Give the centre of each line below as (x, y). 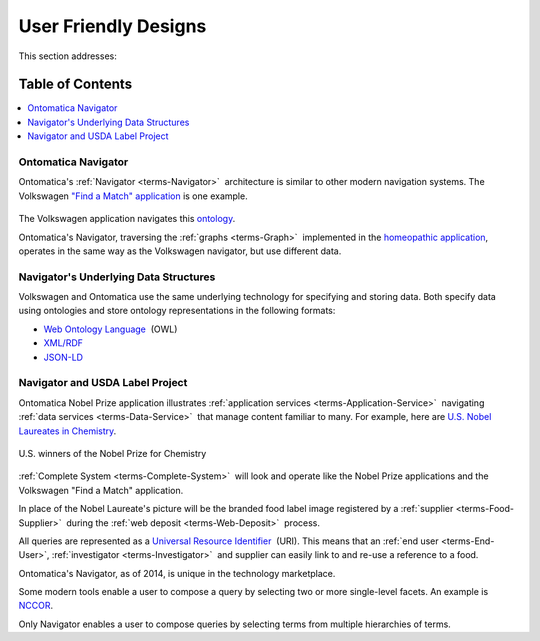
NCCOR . (36, 606)
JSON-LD (63, 357)
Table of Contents (75, 84)
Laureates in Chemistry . (67, 431)
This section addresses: (67, 56)
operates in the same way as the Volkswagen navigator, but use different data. (180, 251)
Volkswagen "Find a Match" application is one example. (133, 196)
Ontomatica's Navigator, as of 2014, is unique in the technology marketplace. (177, 573)
